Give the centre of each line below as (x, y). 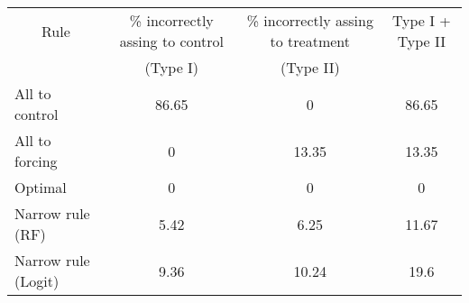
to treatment (310, 41)
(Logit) (37, 281)
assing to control (171, 41)
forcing (36, 161)
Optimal (41, 187)
